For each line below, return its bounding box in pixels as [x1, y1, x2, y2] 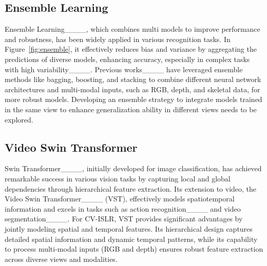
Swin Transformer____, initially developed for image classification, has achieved [5, 163, 262, 174]
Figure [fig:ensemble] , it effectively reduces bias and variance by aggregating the [5, 44, 257, 54]
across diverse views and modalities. [5, 253, 118, 264]
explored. [5, 114, 33, 125]
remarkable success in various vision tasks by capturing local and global [5, 173, 231, 183]
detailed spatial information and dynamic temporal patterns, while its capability [5, 233, 258, 244]
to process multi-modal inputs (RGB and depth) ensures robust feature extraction [5, 243, 263, 254]
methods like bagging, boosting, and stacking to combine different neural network [5, 74, 261, 85]
